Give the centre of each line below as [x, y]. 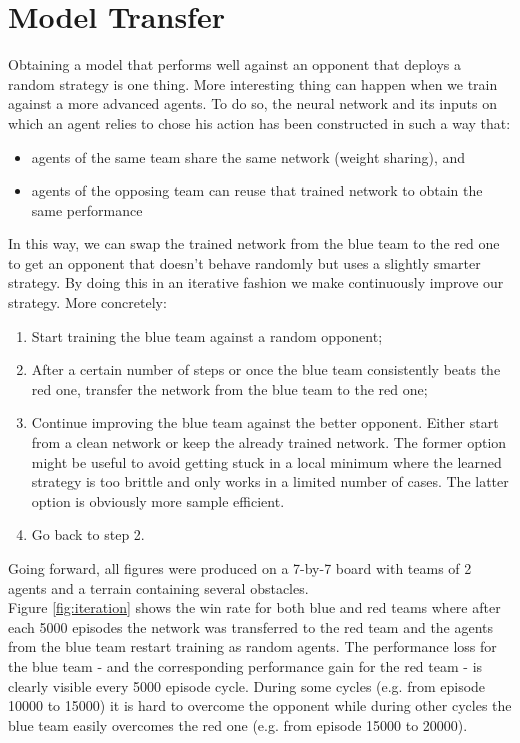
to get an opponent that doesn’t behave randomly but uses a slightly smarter [244, 262]
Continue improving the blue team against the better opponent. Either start [265, 422]
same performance [87, 209]
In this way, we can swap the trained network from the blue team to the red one [254, 243]
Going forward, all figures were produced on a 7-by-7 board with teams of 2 [240, 568]
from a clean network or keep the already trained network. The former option [269, 442]
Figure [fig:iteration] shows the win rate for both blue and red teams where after [254, 607]
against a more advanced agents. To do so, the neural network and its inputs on [252, 103]
